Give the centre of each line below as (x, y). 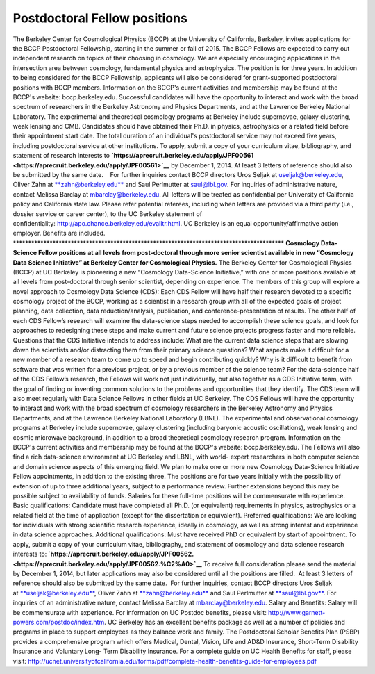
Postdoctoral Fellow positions (100, 18)
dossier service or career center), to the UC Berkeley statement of (108, 214)
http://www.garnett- (297, 612)
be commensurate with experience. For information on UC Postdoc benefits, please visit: (140, 612)
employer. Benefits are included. (59, 233)
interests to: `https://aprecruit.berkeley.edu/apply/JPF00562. (103, 554)
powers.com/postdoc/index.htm (59, 622)
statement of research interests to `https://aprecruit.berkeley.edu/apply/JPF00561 (133, 156)
